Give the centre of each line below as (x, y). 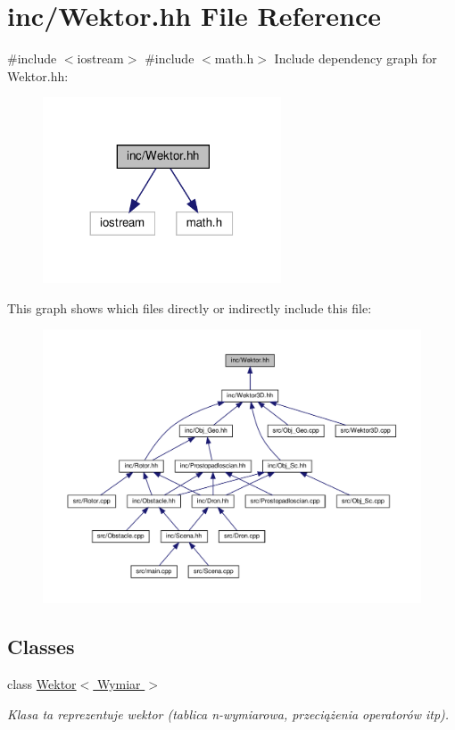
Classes (41, 647)
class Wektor (42, 683)
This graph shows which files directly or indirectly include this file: (190, 307)
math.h (234, 58)
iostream (100, 58)
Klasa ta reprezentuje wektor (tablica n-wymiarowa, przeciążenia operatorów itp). (228, 713)
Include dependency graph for (356, 58)
